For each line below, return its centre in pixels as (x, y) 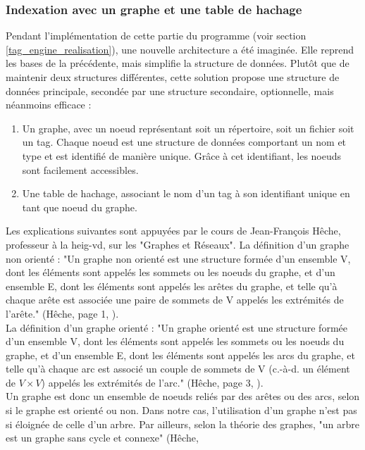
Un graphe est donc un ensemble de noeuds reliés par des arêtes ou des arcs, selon (183, 396)
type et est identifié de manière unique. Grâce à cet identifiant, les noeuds (182, 155)
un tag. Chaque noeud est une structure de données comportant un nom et (184, 142)
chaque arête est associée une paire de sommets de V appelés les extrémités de (175, 300)
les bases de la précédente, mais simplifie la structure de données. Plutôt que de (178, 63)
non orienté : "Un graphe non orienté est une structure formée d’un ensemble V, (178, 258)
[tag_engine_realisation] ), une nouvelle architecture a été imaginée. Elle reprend (180, 49)
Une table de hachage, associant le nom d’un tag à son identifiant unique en (186, 193)
